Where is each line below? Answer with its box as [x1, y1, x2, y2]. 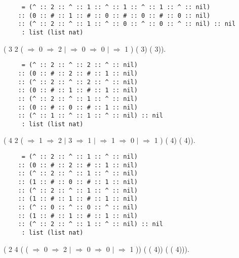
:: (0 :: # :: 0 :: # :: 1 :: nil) [18, 103, 138, 111]
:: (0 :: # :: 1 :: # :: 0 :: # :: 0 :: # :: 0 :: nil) [18, 12, 211, 19]
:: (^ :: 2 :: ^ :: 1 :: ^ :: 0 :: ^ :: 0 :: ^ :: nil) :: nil [18, 20, 236, 28]
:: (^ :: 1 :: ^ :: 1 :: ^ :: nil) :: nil [18, 112, 163, 120]
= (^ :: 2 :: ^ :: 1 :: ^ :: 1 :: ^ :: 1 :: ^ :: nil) [21, 4, 211, 11]
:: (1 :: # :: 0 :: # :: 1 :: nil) [18, 178, 138, 186]
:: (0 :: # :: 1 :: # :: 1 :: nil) [18, 87, 138, 94]
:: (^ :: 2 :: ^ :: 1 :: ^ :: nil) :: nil [18, 220, 163, 228]
